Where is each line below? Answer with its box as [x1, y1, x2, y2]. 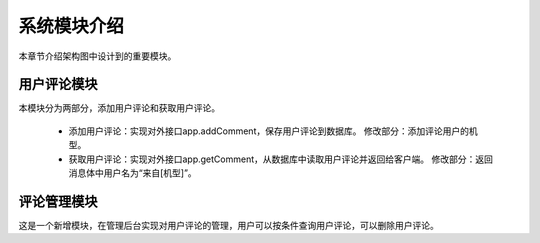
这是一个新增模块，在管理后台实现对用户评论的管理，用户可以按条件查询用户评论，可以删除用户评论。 [18, 219, 439, 231]
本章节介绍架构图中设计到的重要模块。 [18, 50, 177, 62]
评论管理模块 [18, 193, 98, 210]
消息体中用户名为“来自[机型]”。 [68, 167, 197, 179]
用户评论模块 [18, 76, 98, 93]
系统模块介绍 [18, 15, 125, 37]
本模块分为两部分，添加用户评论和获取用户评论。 [18, 102, 220, 114]
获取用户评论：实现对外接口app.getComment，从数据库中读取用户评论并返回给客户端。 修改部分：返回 [68, 153, 494, 165]
